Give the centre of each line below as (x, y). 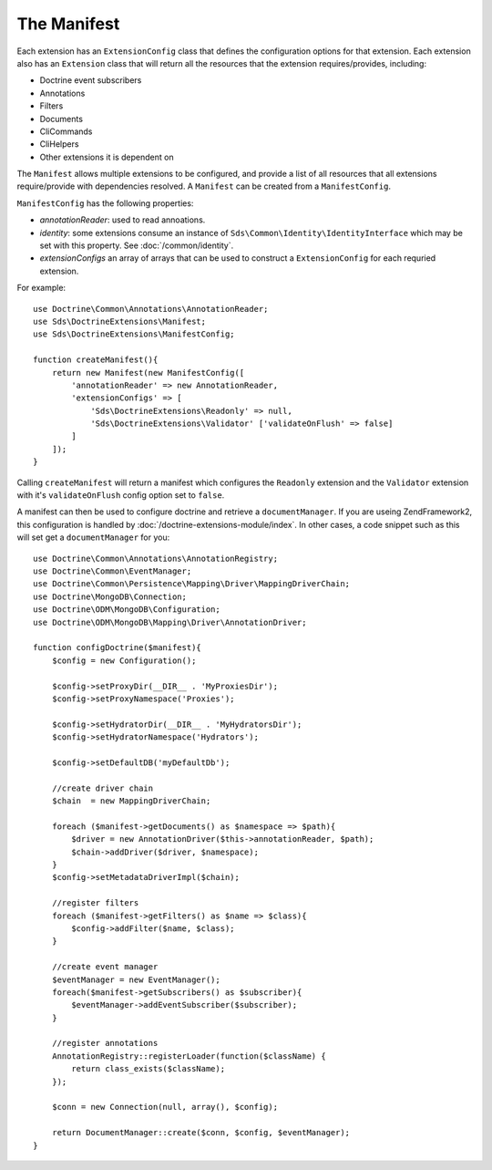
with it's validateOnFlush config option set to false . (121, 495)
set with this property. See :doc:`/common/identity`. (137, 245)
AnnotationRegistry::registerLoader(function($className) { (189, 1056)
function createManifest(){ (96, 360)
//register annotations (105, 1043)
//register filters (95, 903)
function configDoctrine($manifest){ (118, 648)
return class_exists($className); (149, 1069)
